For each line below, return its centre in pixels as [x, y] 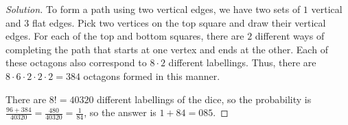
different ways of [290, 36]
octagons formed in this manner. [152, 75]
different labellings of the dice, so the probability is [204, 99]
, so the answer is [120, 112]
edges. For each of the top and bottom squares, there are [125, 36]
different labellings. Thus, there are [242, 62]
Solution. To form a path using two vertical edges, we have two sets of [153, 9]
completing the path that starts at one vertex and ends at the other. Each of [167, 49]
